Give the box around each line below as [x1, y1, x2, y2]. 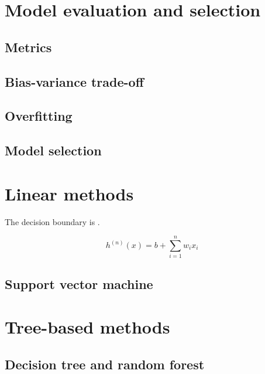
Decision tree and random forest [5, 355, 205, 373]
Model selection [5, 141, 102, 159]
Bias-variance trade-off [5, 72, 144, 90]
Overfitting [5, 107, 73, 125]
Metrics [5, 38, 52, 56]
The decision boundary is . [5, 215, 100, 227]
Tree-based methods [5, 315, 170, 339]
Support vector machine [5, 274, 153, 293]
